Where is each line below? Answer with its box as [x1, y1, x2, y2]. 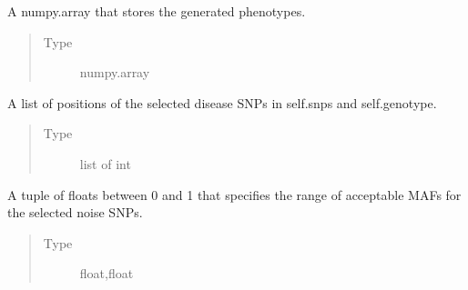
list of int [79, 154, 131, 173]
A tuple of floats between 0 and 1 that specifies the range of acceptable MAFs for [7, 185, 462, 204]
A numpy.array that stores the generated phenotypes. [7, 2, 306, 20]
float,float [79, 264, 134, 283]
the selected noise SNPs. [7, 203, 143, 222]
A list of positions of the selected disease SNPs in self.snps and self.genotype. [7, 93, 437, 112]
